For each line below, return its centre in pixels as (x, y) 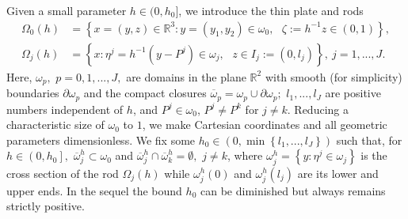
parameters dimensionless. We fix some (101, 140)
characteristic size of (55, 125)
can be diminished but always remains (293, 190)
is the (374, 155)
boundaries (33, 93)
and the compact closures (145, 93)
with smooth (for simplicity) (334, 76)
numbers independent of (65, 109)
